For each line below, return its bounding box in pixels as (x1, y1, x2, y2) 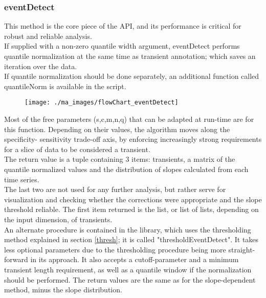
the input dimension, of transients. (4, 214, 113, 224)
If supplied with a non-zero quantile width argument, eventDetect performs (4, 40, 240, 51)
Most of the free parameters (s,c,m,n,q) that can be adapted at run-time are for (4, 114, 254, 124)
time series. (4, 174, 39, 184)
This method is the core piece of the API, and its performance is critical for (4, 20, 241, 31)
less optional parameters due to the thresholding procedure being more (4, 244, 226, 254)
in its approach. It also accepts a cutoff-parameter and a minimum (30, 254, 239, 265)
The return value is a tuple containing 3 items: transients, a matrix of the (4, 154, 235, 164)
